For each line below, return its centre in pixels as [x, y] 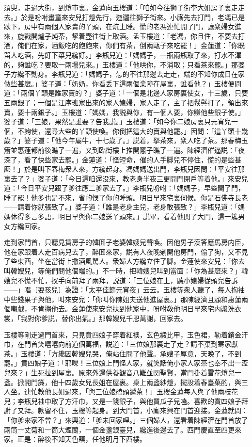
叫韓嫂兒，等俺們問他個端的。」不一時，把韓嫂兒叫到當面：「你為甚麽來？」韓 [126, 271]
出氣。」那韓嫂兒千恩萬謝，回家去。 [131, 318]
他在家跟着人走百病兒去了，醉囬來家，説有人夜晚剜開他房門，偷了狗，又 [119, 251]
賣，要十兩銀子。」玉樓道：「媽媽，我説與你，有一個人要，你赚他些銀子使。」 [124, 112]
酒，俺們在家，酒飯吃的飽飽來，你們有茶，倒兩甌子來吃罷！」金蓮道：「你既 [124, 45]
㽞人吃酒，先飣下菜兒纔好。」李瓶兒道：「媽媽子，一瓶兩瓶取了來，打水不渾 [123, 55]
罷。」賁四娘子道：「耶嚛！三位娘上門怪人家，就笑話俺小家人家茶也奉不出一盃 [126, 363]
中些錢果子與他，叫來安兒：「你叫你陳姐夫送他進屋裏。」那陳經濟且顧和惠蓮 [123, 299]
